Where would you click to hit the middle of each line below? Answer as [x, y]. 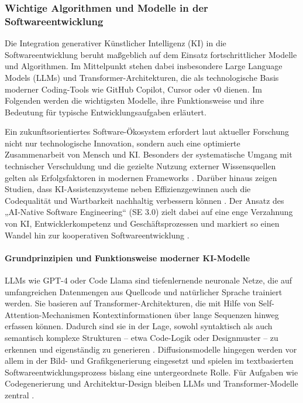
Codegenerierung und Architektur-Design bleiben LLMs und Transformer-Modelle [151, 383]
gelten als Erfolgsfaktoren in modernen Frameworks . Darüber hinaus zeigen [141, 177]
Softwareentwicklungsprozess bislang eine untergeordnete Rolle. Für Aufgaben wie [151, 372]
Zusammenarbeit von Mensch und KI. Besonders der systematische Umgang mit [149, 154]
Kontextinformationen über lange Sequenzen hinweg [186, 314]
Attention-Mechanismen [47, 314]
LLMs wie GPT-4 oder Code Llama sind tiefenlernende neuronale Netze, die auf [149, 280]
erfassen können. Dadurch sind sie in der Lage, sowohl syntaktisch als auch [139, 326]
